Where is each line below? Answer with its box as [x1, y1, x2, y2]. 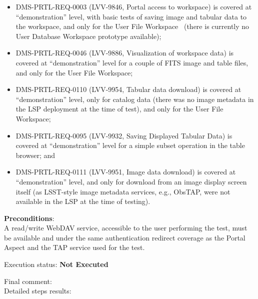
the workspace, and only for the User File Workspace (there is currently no [15, 21, 249, 31]
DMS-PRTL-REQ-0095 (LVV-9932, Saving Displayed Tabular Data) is [15, 130, 232, 140]
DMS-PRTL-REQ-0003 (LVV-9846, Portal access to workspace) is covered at [15, 1, 252, 11]
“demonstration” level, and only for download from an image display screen [15, 176, 247, 186]
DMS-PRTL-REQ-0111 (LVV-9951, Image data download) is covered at [15, 166, 236, 177]
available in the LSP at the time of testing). [15, 196, 150, 206]
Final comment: [4, 275, 52, 286]
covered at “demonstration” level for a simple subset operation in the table [15, 140, 245, 150]
